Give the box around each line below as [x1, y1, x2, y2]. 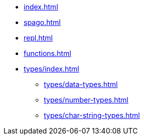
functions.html [24, 49, 71, 57]
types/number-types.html [44, 95, 128, 104]
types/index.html [24, 64, 80, 73]
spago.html [24, 18, 61, 26]
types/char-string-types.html [44, 111, 140, 119]
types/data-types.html [44, 80, 118, 88]
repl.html [24, 33, 53, 42]
